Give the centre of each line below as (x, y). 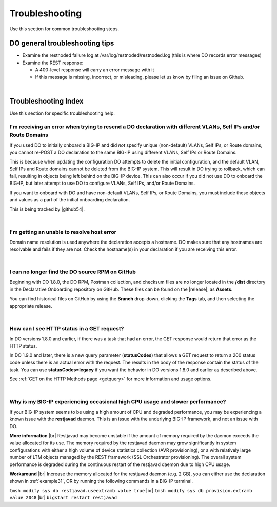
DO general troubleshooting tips (62, 43)
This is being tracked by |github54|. (47, 209)
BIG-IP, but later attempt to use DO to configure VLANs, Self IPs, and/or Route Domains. (102, 183)
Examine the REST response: (53, 63)
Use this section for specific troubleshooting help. (62, 113)
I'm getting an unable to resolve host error (63, 232)
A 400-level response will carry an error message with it (95, 70)
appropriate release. (31, 306)
